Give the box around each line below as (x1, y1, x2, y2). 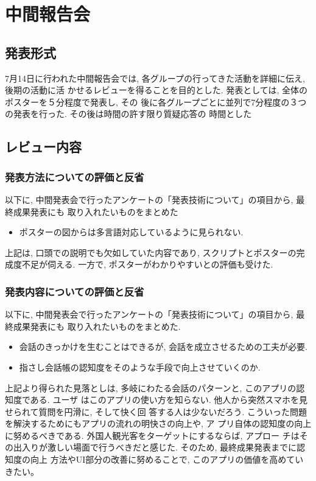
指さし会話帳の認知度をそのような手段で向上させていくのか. (19, 360, 261, 373)
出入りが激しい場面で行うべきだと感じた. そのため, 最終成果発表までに (13, 441, 297, 454)
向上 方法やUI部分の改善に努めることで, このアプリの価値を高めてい (30, 453, 304, 466)
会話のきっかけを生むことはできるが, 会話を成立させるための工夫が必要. (19, 340, 307, 353)
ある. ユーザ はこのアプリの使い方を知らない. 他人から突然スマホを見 (30, 393, 307, 406)
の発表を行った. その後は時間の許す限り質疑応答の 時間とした (5, 107, 252, 120)
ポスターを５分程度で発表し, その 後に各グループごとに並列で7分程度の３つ (5, 95, 307, 108)
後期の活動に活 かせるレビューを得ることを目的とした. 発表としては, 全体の (5, 84, 308, 96)
